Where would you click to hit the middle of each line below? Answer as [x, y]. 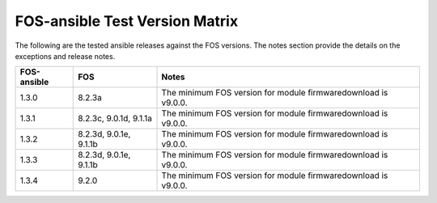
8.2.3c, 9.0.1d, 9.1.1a [115, 119]
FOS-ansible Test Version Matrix [127, 21]
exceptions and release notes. [65, 56]
